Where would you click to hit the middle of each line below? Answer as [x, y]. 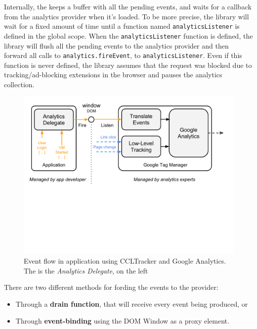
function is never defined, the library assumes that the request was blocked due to [128, 65]
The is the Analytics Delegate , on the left [86, 270]
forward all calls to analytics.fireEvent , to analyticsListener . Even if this [123, 55]
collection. [19, 84]
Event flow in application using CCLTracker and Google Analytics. [125, 261]
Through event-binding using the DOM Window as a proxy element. [122, 320]
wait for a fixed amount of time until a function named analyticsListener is [122, 26]
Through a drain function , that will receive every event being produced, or [132, 303]
